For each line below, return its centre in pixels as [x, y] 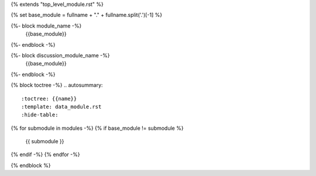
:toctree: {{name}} [49, 99]
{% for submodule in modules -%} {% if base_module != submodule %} [97, 128]
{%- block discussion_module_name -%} [60, 55]
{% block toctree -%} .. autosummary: [57, 85]
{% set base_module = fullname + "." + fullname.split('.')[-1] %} [87, 15]
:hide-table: [40, 115]
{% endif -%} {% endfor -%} [45, 154]
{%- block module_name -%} [46, 26]
